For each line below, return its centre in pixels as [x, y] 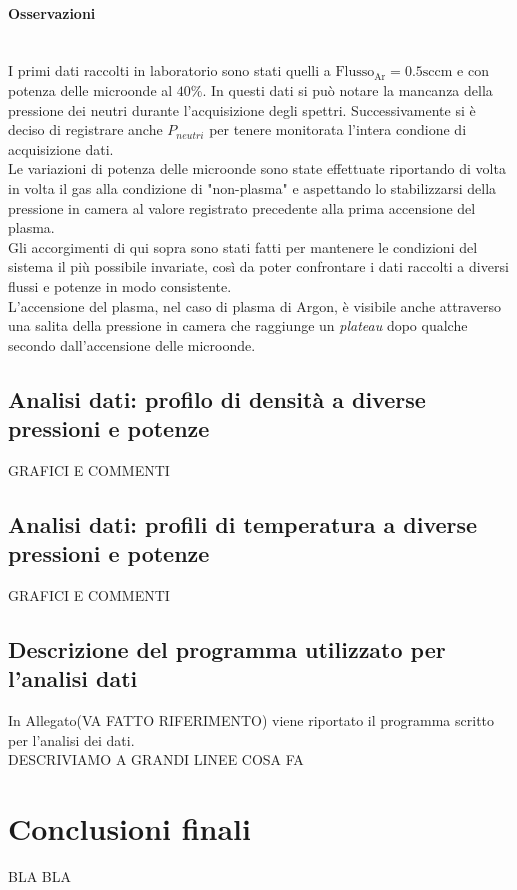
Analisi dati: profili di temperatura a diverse [243, 523]
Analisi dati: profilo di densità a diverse [217, 398]
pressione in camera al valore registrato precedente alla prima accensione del [242, 207]
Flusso [355, 72]
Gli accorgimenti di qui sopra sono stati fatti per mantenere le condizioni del [243, 246]
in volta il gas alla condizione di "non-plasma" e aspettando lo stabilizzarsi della [252, 187]
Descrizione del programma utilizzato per [227, 649]
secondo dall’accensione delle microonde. [132, 344]
